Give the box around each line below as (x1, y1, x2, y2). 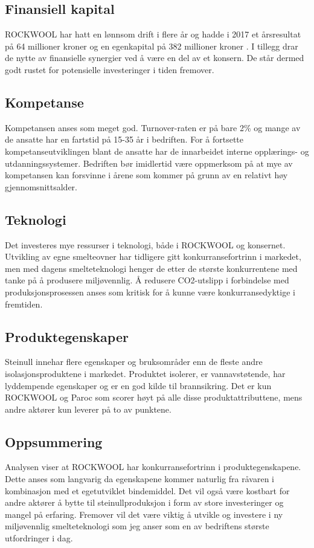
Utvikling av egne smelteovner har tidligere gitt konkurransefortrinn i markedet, (5, 250, 301, 263)
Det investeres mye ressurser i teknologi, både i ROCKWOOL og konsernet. (5, 238, 286, 251)
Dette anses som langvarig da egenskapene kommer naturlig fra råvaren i (5, 472, 274, 485)
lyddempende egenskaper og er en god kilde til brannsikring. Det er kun (5, 379, 272, 392)
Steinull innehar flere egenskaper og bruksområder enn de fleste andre (5, 355, 263, 368)
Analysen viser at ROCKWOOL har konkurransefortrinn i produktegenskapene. (5, 460, 301, 473)
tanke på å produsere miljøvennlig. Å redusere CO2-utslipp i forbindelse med (5, 274, 289, 286)
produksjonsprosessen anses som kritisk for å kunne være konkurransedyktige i (5, 285, 295, 298)
